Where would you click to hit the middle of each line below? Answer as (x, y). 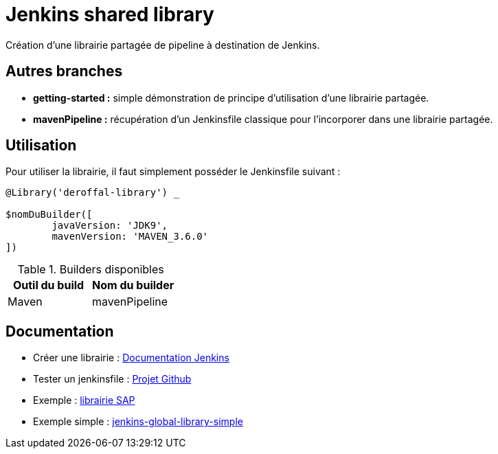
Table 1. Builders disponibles (91, 270)
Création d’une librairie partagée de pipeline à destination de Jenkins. (163, 45)
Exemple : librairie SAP (84, 400)
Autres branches (64, 71)
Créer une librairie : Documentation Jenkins (131, 358)
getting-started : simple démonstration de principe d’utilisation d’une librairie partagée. (231, 98)
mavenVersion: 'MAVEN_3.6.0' (130, 237)
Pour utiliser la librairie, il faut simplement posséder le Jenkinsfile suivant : (173, 172)
